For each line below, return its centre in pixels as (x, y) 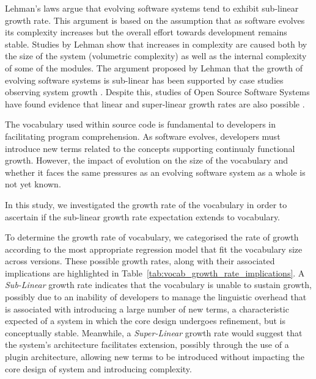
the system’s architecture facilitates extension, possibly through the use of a (147, 345)
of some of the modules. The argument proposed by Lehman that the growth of (154, 67)
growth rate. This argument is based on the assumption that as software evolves (155, 20)
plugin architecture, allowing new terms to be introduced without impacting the (155, 357)
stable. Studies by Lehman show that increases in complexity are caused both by (156, 44)
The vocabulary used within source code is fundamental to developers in (140, 124)
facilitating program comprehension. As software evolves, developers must (143, 136)
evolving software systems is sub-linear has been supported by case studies (144, 80)
